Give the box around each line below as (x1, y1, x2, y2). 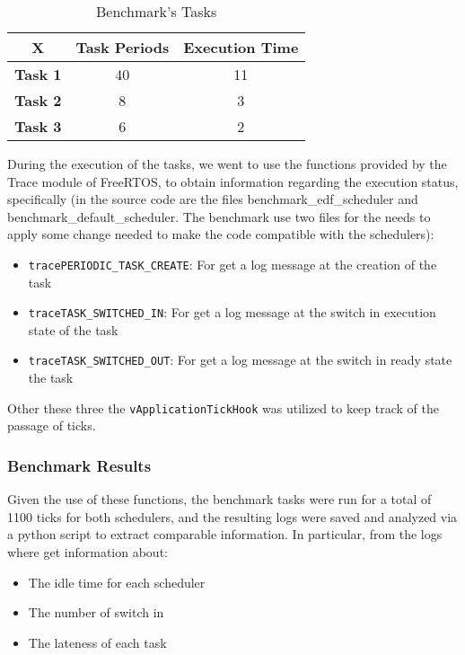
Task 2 (14, 90, 62, 111)
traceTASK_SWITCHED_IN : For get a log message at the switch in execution (28, 303, 436, 322)
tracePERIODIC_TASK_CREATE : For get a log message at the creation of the (28, 254, 437, 273)
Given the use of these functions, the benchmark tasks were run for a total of (7, 490, 432, 509)
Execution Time (183, 37, 299, 58)
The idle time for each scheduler (28, 572, 206, 591)
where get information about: (7, 542, 168, 561)
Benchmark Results (7, 454, 152, 476)
